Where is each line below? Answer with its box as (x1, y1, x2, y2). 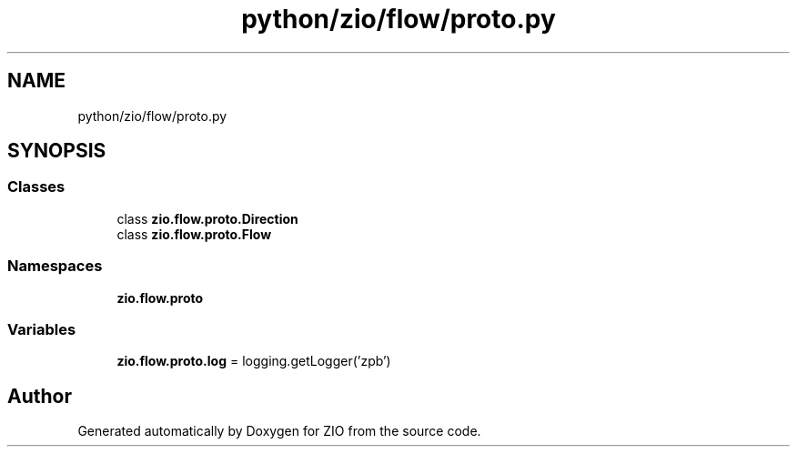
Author (7, 384, 72, 408)
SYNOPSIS (7, 139, 106, 163)
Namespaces (7, 257, 103, 276)
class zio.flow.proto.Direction (116, 210, 298, 227)
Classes (7, 177, 66, 197)
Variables (7, 319, 76, 338)
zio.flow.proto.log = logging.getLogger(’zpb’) (116, 353, 391, 369)
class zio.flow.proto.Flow (116, 226, 272, 242)
